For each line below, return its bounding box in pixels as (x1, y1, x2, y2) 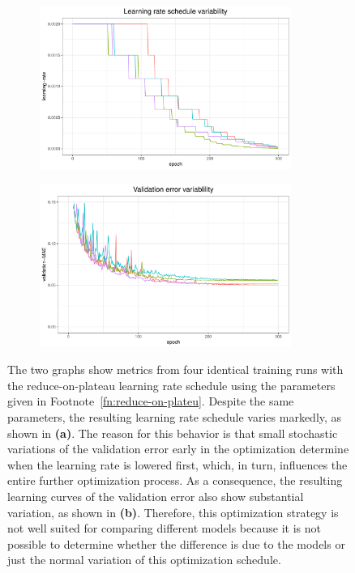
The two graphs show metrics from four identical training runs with (7, 361, 344, 378)
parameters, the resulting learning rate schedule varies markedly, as (7, 409, 342, 426)
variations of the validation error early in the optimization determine (7, 440, 349, 457)
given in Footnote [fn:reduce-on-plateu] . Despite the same (7, 393, 294, 410)
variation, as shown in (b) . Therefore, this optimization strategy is (7, 503, 339, 520)
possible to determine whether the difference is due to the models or (7, 535, 345, 552)
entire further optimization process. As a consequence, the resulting (7, 472, 343, 489)
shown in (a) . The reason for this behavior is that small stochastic (7, 424, 338, 441)
